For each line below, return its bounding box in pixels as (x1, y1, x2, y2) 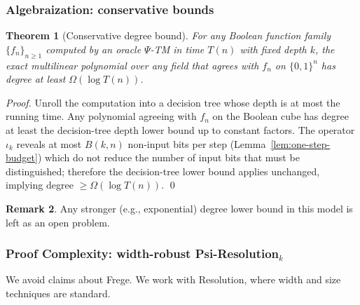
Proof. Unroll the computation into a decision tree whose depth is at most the (6, 95, 340, 109)
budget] (6, 150, 38, 165)
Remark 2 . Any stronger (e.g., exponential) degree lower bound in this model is (6, 201, 353, 215)
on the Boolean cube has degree (212, 109, 349, 123)
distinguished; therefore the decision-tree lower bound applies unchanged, (6, 163, 320, 178)
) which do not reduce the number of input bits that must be (37, 150, 300, 165)
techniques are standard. (6, 285, 111, 300)
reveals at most (16, 136, 82, 151)
